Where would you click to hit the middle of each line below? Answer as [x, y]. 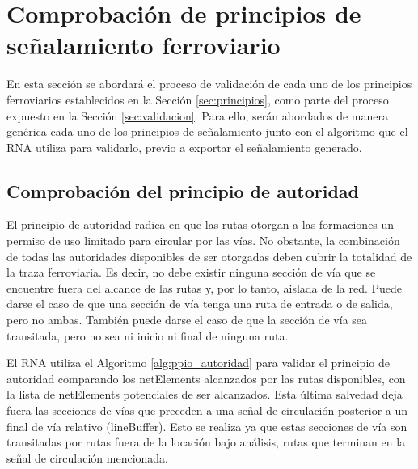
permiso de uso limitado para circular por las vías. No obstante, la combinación [203, 241]
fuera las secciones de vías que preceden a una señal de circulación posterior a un [207, 410]
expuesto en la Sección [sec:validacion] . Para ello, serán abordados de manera [198, 115]
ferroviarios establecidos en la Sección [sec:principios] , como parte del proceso [198, 99]
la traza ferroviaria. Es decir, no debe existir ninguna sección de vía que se [191, 272]
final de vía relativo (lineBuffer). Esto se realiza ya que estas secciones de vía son [207, 426]
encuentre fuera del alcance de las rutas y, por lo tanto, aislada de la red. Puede [205, 287]
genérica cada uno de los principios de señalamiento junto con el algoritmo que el [207, 131]
